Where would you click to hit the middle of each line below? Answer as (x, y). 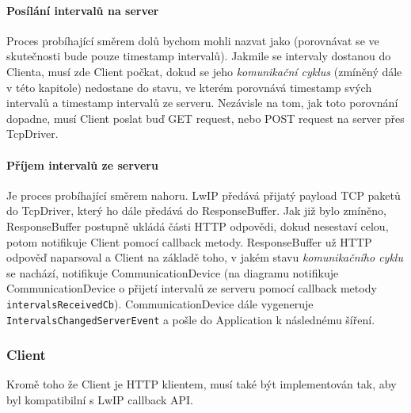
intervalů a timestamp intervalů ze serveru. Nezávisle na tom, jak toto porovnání (202, 103)
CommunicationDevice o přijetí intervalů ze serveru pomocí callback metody (192, 288)
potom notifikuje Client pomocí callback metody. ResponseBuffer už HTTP (189, 241)
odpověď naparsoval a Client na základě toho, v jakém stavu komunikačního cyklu (205, 257)
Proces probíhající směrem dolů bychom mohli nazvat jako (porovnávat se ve (193, 40)
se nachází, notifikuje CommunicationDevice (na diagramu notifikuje (173, 272)
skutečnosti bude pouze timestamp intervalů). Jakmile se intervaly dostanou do (199, 56)
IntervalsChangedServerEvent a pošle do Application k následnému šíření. (191, 319)
